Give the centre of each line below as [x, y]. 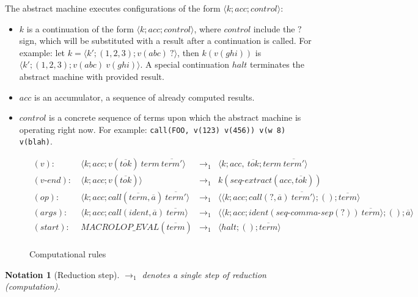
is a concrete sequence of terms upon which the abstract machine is [175, 117]
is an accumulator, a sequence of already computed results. [144, 97]
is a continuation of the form [80, 28]
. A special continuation [185, 64]
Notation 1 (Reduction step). [62, 274]
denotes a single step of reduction [204, 274]
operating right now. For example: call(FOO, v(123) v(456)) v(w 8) [152, 129]
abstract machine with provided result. [92, 76]
